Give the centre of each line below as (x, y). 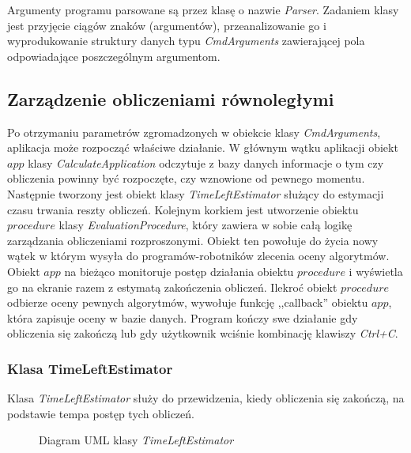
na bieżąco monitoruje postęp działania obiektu (179, 271)
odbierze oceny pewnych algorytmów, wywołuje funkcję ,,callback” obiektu (188, 302)
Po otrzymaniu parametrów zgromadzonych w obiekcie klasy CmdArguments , (194, 132)
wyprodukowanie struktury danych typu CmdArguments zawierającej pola (186, 41)
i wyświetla (376, 271)
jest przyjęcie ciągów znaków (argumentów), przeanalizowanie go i (167, 25)
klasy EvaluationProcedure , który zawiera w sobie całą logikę (205, 225)
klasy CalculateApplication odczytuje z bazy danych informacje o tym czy (206, 162)
